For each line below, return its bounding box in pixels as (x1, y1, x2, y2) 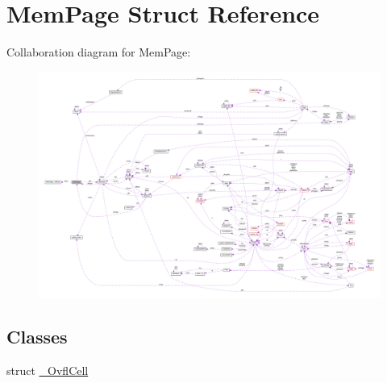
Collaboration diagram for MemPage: (6, 44, 191, 60)
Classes (6, 324, 68, 349)
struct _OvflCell (6, 362, 89, 379)
